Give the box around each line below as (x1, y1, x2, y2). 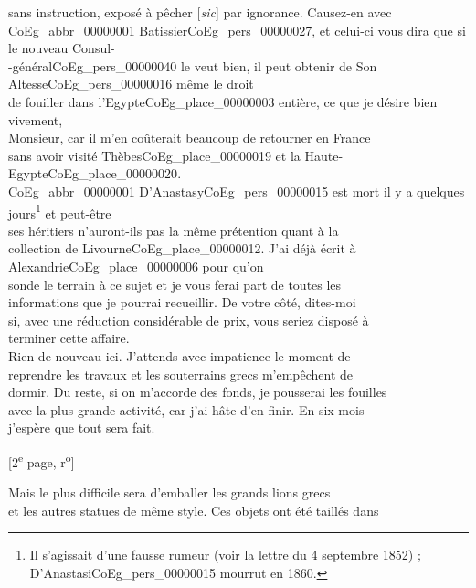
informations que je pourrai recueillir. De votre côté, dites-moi (8, 293, 356, 312)
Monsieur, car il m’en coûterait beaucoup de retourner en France (8, 128, 371, 147)
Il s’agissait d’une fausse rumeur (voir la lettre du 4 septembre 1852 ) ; (29, 545, 421, 564)
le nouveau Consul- (8, 38, 115, 58)
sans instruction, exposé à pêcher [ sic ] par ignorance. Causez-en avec (8, 3, 392, 21)
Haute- (304, 145, 344, 165)
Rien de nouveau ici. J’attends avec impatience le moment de (8, 346, 351, 365)
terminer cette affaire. (8, 328, 130, 347)
